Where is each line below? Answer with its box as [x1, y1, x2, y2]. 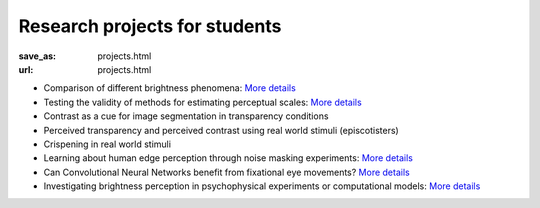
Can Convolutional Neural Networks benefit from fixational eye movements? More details [43, 166, 410, 178]
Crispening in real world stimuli [43, 138, 172, 150]
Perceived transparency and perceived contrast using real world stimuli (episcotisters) [43, 124, 399, 136]
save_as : [18, 50, 57, 62]
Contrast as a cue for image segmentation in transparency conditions [43, 110, 329, 122]
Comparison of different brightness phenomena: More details [43, 82, 297, 94]
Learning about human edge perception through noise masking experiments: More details [43, 152, 414, 164]
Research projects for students [18, 15, 282, 37]
